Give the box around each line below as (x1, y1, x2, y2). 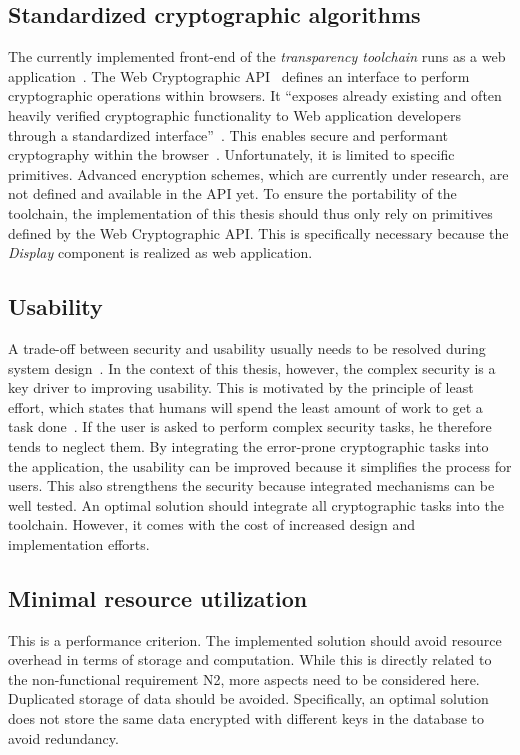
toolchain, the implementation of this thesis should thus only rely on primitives (8, 202, 493, 223)
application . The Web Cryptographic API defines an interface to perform (8, 65, 470, 86)
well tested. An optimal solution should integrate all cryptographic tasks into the (8, 494, 504, 515)
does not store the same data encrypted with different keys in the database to (8, 708, 485, 729)
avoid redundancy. (8, 727, 119, 748)
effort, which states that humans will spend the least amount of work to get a (8, 396, 483, 417)
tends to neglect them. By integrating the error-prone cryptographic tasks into (8, 435, 489, 456)
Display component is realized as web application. (8, 242, 313, 263)
